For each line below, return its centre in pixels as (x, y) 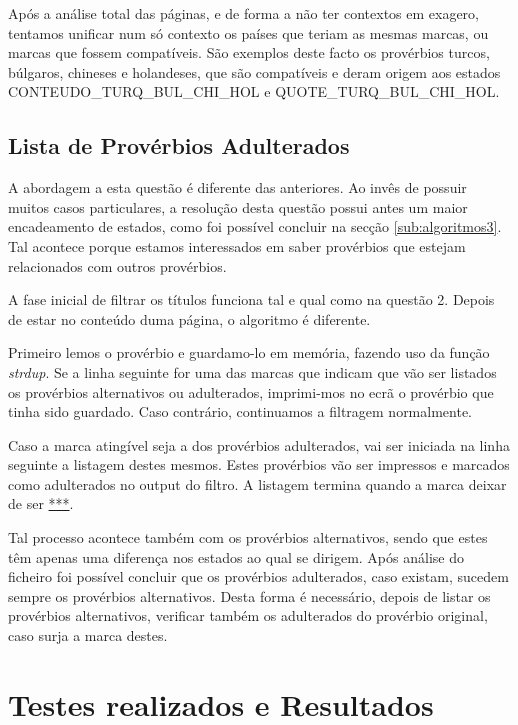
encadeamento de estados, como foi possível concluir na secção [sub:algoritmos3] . (255, 226)
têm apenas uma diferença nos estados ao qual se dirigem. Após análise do (236, 556)
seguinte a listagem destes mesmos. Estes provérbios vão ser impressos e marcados (259, 464)
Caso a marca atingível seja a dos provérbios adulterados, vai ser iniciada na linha (259, 444)
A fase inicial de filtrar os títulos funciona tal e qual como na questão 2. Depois (251, 299)
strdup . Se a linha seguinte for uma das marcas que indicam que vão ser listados (252, 371)
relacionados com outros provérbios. (117, 265)
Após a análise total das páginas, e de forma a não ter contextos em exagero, (244, 13)
